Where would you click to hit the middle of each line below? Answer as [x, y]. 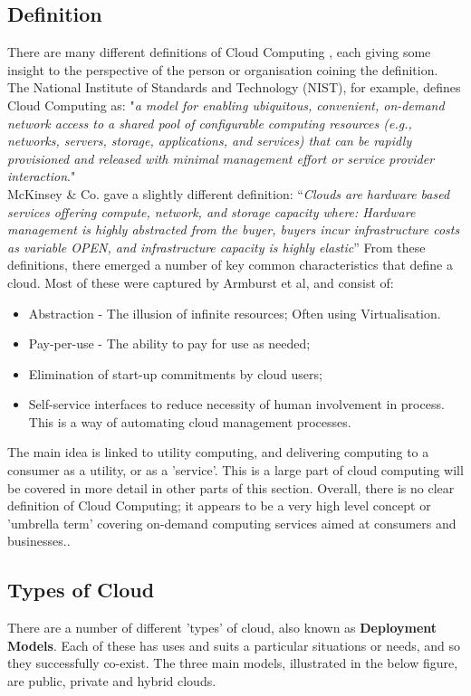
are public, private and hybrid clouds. [112, 681]
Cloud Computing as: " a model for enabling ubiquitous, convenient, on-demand [226, 105]
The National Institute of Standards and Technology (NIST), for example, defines [234, 87]
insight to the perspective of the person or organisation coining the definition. [223, 69]
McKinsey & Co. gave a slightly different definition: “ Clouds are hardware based [229, 193]
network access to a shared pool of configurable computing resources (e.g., [210, 123]
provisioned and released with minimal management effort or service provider [221, 158]
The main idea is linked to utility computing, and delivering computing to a [218, 452]
